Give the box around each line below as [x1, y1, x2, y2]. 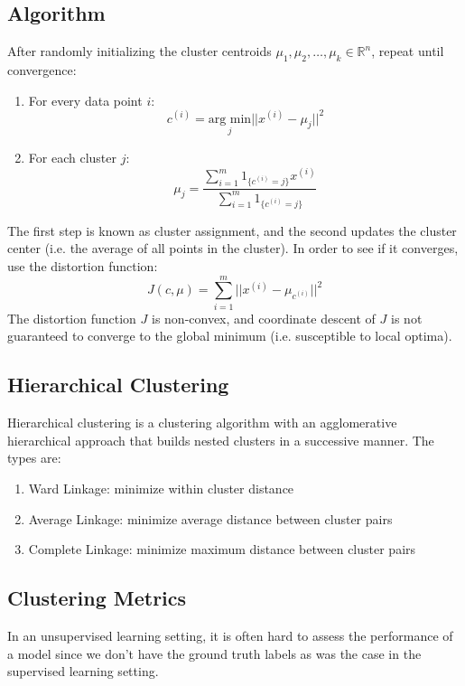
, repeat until [371, 42, 444, 61]
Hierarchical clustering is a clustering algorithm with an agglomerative [7, 413, 397, 432]
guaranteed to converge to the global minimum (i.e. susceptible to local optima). [7, 326, 452, 345]
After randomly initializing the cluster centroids [7, 42, 272, 61]
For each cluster [28, 147, 116, 166]
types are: [7, 448, 61, 467]
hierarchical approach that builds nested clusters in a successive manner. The [7, 430, 434, 449]
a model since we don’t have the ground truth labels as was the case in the [7, 644, 422, 663]
